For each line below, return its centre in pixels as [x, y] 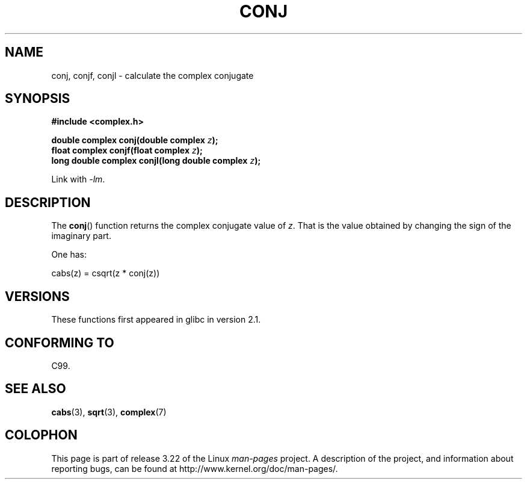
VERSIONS [37, 296]
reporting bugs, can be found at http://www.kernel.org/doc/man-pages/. [195, 468]
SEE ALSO [35, 389]
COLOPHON [41, 435]
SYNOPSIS [38, 99]
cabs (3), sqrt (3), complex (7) [109, 412]
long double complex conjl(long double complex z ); [156, 161]
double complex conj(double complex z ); [135, 140]
